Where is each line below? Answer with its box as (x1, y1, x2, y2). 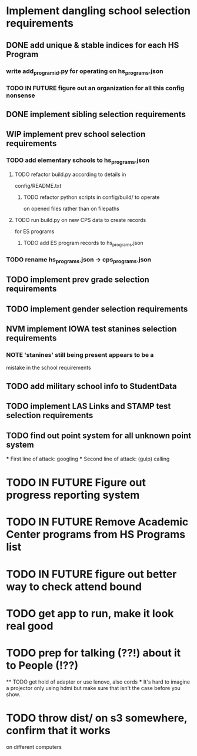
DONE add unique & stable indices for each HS (6, 40, 179, 50)
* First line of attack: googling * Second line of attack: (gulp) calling (6, 455, 170, 463)
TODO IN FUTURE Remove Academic (6, 515, 189, 529)
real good (6, 619, 54, 632)
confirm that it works (6, 724, 111, 737)
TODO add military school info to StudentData (6, 381, 178, 391)
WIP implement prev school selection (6, 130, 146, 140)
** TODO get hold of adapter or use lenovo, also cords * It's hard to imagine (6, 678, 190, 685)
